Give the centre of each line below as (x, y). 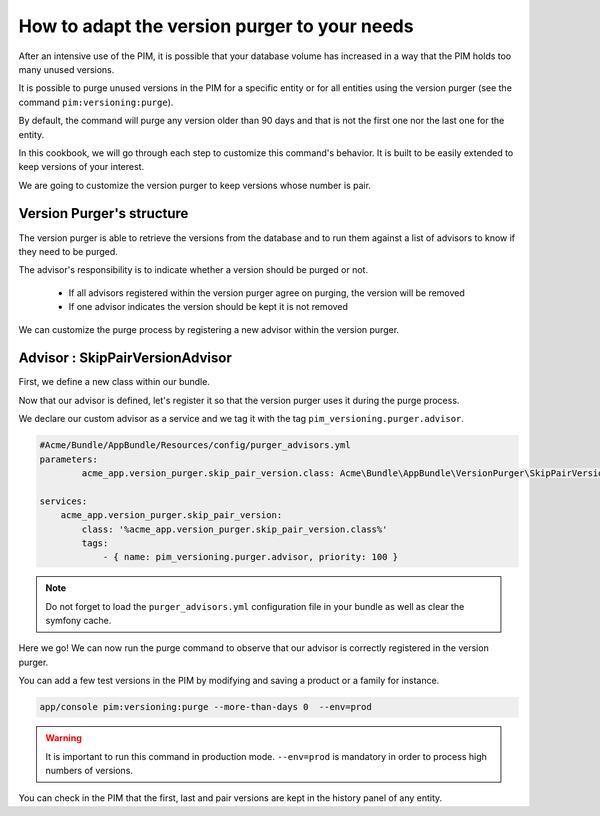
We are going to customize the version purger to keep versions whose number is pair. (195, 185)
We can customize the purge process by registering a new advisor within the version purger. (209, 329)
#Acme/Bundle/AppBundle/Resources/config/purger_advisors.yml (195, 445)
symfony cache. (78, 621)
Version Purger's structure (103, 213)
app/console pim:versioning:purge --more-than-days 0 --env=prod (205, 707)
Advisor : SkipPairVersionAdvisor (125, 358)
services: (63, 501)
